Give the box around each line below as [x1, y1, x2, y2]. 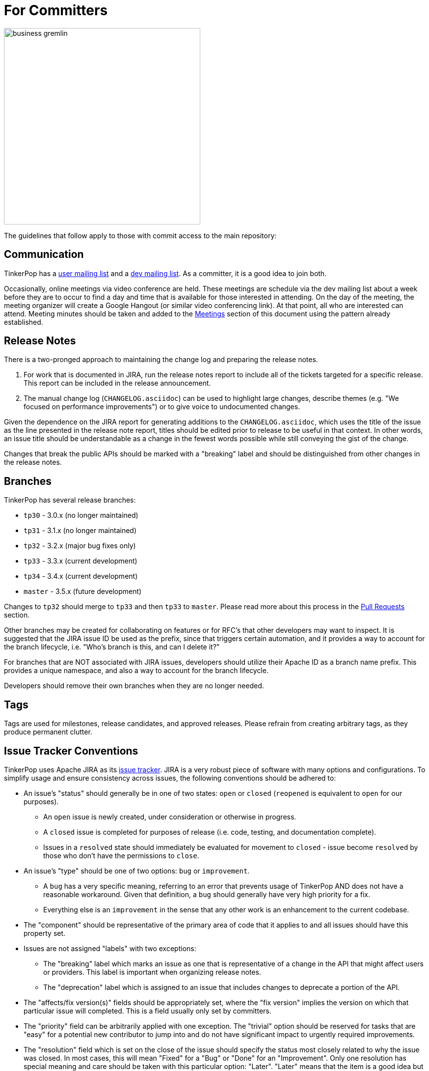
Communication [4, 248, 84, 261]
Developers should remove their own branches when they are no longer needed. [4, 681, 264, 690]
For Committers [4, 2, 108, 19]
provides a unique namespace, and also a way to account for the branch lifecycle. [4, 666, 268, 675]
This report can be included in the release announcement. [24, 379, 211, 388]
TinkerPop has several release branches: [4, 496, 136, 505]
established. [4, 317, 43, 326]
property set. [24, 929, 66, 937]
